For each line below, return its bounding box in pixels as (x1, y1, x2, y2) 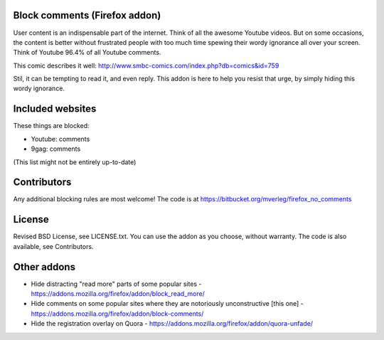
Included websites (13, 103, 97, 115)
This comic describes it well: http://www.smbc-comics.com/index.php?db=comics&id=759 (13, 61, 279, 70)
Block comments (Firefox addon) (13, 9, 161, 21)
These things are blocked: (13, 122, 90, 130)
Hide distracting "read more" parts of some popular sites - (31, 280, 202, 288)
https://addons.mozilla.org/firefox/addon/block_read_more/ (31, 289, 206, 298)
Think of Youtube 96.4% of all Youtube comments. (13, 48, 161, 57)
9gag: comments (31, 144, 81, 153)
